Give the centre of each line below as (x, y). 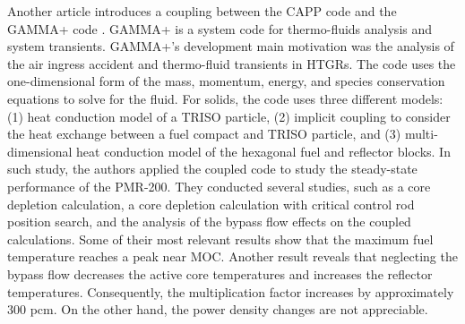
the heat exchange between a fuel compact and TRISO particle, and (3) (204, 134)
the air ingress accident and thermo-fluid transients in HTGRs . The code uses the (232, 63)
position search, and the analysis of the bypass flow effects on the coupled (209, 222)
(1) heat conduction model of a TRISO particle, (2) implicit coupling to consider (229, 116)
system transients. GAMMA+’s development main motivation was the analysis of (231, 46)
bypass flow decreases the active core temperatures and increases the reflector (220, 273)
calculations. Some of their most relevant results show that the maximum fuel (220, 239)
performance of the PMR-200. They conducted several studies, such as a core (219, 186)
